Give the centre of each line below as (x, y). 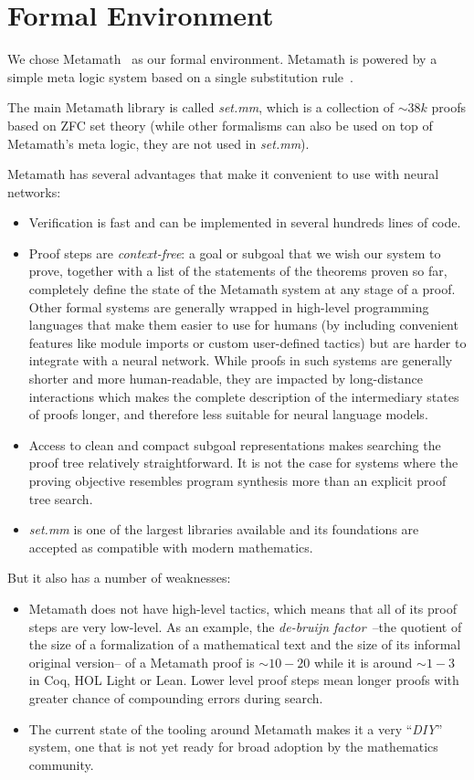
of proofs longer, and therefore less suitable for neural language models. (228, 414)
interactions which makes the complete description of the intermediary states (244, 396)
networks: (34, 191)
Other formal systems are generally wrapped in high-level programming (229, 306)
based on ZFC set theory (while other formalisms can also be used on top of (220, 125)
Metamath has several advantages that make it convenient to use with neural (223, 174)
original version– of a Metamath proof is (142, 662)
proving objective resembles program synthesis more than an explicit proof (237, 480)
